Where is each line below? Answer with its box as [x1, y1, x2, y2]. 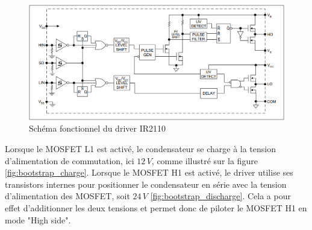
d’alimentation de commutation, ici [5, 154, 134, 167]
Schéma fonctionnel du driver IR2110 [29, 122, 166, 135]
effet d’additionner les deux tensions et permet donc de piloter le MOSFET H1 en [5, 202, 307, 214]
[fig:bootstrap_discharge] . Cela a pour [150, 190, 291, 202]
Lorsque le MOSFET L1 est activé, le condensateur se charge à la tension [5, 142, 276, 155]
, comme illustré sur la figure [151, 154, 258, 167]
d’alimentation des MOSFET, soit [5, 190, 130, 202]
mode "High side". [5, 213, 71, 226]
